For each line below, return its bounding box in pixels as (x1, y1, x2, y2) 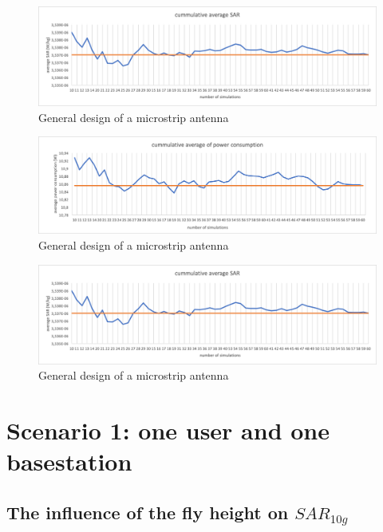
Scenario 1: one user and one (6, 413, 330, 446)
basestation (6, 445, 132, 478)
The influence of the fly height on (6, 499, 289, 524)
